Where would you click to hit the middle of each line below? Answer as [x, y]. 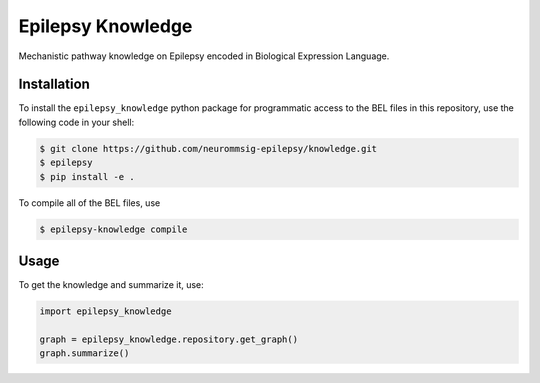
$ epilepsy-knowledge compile [113, 229]
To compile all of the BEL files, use [89, 202]
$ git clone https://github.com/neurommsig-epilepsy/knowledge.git [208, 148]
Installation [54, 84]
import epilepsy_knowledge [105, 311]
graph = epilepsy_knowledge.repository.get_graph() [169, 339]
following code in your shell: [76, 122]
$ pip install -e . [87, 176]
